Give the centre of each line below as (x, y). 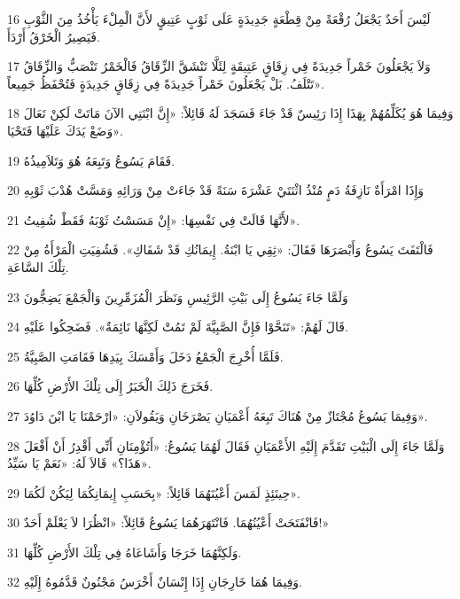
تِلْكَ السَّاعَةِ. (38, 266)
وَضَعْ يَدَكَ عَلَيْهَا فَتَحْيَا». (65, 130)
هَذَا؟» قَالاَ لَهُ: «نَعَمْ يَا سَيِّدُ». (79, 463)
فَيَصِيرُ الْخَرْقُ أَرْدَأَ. (54, 36)
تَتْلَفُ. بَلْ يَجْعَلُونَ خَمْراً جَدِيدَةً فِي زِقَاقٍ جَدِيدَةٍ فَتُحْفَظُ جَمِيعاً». (166, 83)
